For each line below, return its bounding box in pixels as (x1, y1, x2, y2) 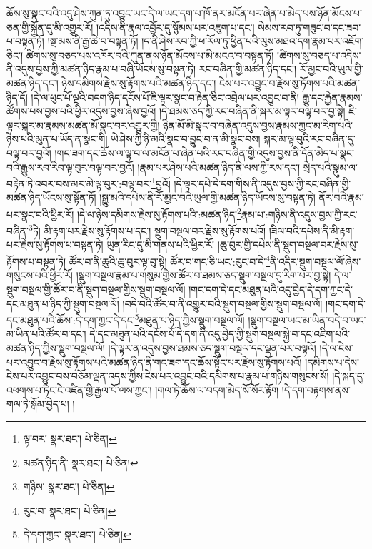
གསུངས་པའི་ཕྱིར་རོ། (6, 268, 73, 283)
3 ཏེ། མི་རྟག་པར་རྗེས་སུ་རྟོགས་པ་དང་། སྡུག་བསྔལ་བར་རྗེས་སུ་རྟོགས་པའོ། (29, 221, 266, 238)
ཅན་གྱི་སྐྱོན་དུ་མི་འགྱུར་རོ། (6, 19, 94, 34)
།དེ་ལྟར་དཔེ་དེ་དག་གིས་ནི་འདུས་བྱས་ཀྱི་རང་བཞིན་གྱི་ (174, 176, 351, 191)
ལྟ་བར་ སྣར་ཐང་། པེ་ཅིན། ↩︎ (23, 430, 117, 445)
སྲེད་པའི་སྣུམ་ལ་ (303, 159, 358, 174)
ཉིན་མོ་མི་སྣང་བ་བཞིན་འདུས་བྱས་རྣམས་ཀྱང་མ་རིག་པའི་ (163, 117, 353, 132)
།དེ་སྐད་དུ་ (332, 368, 365, 383)
